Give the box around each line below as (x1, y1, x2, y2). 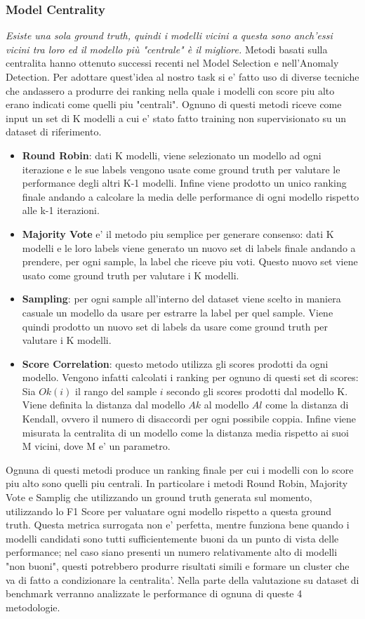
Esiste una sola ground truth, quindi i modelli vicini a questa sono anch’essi (6, 28, 333, 43)
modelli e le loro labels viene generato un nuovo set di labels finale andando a (22, 240, 356, 255)
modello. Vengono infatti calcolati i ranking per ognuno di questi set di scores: (22, 370, 359, 385)
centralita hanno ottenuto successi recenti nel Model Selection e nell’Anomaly (6, 55, 339, 70)
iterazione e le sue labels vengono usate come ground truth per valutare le (22, 161, 340, 176)
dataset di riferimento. (6, 124, 102, 139)
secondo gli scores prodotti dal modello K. (166, 383, 348, 398)
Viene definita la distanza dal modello (22, 397, 185, 412)
